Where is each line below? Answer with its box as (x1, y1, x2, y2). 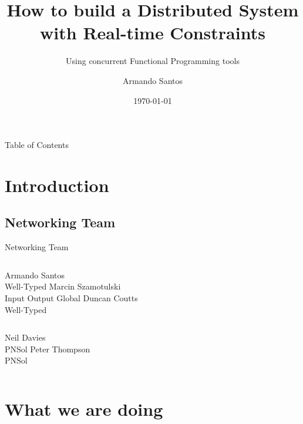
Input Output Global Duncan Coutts (5, 292, 138, 304)
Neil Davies (5, 331, 46, 344)
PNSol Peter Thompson (5, 342, 90, 355)
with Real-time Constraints (40, 21, 265, 45)
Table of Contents (5, 139, 69, 151)
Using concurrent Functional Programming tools (66, 55, 240, 67)
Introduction (5, 173, 109, 197)
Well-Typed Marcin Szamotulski (5, 280, 121, 292)
